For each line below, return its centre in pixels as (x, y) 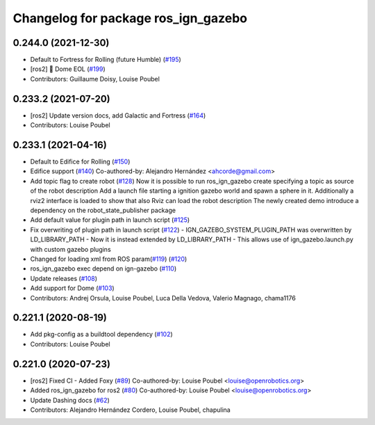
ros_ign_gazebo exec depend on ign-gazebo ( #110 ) (103, 268)
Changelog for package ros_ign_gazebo (130, 18)
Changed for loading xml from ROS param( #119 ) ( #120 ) (109, 259)
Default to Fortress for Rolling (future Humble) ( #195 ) (106, 60)
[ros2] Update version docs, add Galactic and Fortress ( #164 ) (118, 115)
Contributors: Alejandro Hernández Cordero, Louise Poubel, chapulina (130, 410)
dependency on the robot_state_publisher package (103, 210)
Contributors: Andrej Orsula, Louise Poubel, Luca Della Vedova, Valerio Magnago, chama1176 (163, 298)
